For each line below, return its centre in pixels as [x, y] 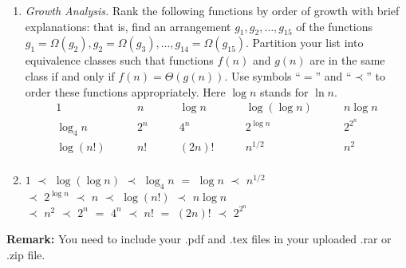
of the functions [335, 26]
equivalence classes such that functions [119, 60]
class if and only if [70, 75]
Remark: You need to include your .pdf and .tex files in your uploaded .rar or [199, 239]
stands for [284, 91]
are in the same [347, 60]
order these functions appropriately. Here [125, 91]
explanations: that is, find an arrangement [128, 26]
